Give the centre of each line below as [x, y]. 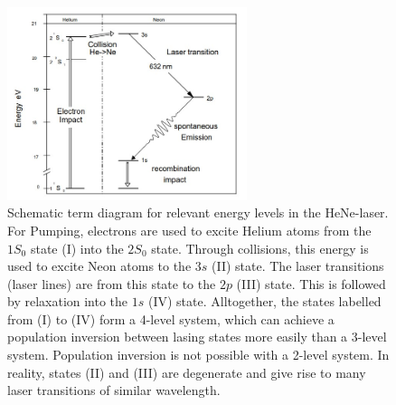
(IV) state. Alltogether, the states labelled [264, 301]
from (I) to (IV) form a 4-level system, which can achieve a [171, 318]
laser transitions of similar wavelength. [114, 390]
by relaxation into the [68, 301]
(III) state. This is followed [311, 283]
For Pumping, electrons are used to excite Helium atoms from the [189, 230]
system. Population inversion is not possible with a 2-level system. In [198, 355]
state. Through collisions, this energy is [260, 248]
